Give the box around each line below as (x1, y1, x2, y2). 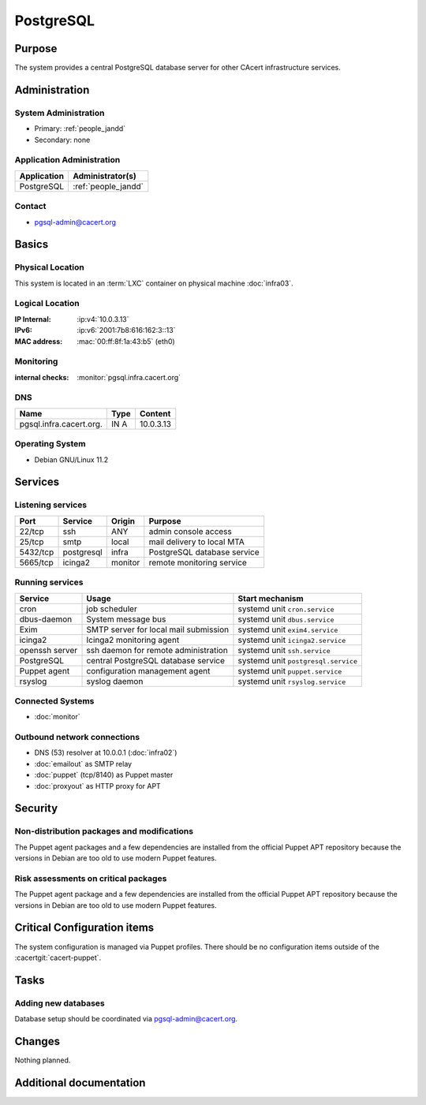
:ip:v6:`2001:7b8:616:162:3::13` (77, 326, 176, 335)
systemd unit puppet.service (237, 665, 342, 676)
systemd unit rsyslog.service (237, 675, 346, 686)
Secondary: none (34, 135, 91, 144)
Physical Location (14, 262, 84, 273)
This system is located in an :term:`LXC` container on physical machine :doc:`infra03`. (14, 278, 293, 288)
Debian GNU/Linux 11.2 (34, 454, 109, 465)
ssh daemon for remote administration (86, 644, 228, 655)
